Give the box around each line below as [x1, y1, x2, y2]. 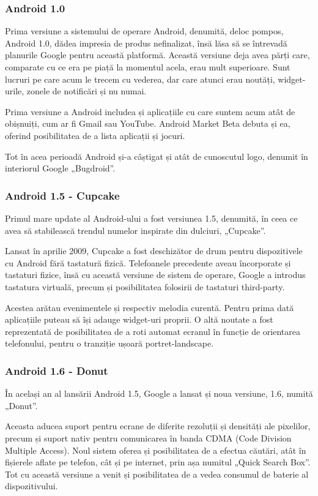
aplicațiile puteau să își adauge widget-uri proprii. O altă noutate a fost [5, 313, 273, 326]
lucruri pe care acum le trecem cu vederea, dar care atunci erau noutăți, [5, 72, 275, 85]
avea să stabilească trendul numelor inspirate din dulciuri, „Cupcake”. [5, 224, 266, 236]
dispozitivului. [5, 479, 58, 492]
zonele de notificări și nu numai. [26, 85, 147, 97]
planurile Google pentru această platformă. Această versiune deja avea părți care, [5, 48, 310, 61]
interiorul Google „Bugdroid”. [5, 162, 116, 175]
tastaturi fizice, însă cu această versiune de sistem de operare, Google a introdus [5, 268, 306, 281]
